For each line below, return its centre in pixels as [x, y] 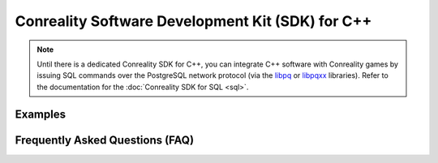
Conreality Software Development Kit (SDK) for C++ [193, 21]
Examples [41, 114]
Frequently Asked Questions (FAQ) [105, 140]
